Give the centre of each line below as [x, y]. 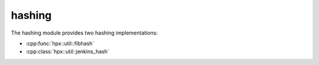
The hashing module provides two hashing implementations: [84, 33]
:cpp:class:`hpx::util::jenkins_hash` [67, 52]
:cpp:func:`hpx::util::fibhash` [60, 43]
